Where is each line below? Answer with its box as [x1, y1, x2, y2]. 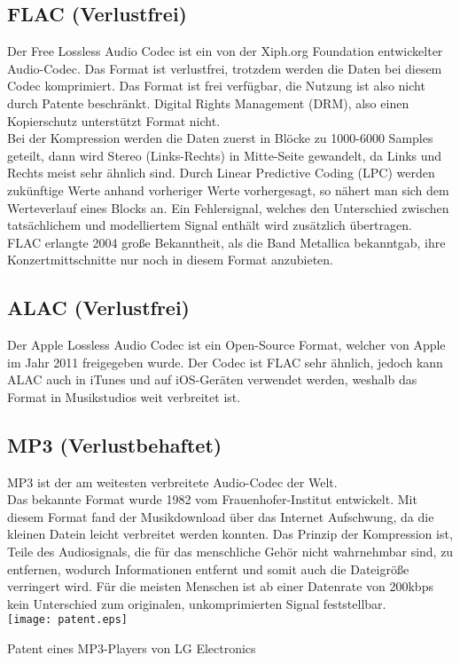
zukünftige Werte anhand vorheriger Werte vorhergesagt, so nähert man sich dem [7, 180, 449, 199]
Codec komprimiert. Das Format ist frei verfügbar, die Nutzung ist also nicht [7, 76, 425, 95]
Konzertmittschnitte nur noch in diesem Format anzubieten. [7, 250, 333, 269]
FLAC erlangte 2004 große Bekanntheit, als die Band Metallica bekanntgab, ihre [7, 233, 446, 251]
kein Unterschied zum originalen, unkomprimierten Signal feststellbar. [7, 594, 386, 612]
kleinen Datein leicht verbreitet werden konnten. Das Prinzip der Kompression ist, [7, 525, 453, 543]
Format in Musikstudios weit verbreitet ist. [7, 387, 241, 406]
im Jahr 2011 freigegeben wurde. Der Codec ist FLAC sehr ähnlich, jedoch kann [7, 352, 443, 371]
